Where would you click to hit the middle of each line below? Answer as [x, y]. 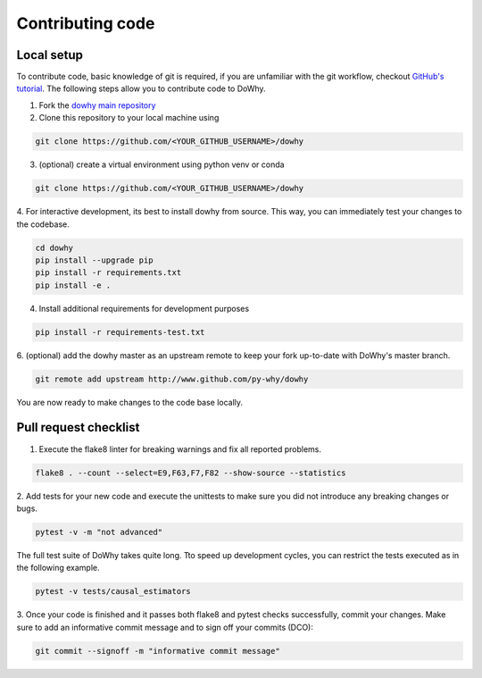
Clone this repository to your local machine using [129, 118]
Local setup [50, 55]
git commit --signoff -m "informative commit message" [158, 651]
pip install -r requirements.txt [108, 273]
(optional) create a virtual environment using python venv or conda [162, 164]
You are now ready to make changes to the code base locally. [130, 402]
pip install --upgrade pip [94, 260]
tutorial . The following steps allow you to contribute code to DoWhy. [141, 88]
